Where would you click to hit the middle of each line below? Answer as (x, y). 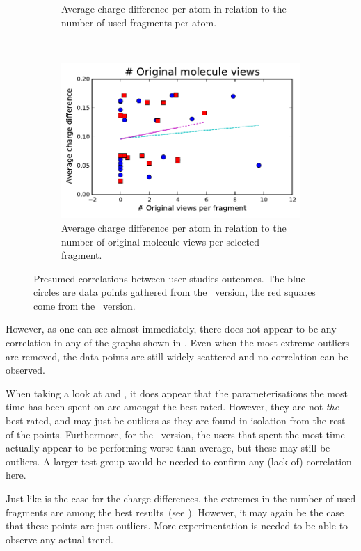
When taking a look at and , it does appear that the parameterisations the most (177, 393)
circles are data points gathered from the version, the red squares (175, 292)
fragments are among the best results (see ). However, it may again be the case (175, 512)
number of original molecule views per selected (160, 241)
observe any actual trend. (59, 539)
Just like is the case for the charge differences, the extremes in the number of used (181, 498)
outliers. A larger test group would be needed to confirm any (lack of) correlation (179, 461)
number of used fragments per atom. (139, 22)
